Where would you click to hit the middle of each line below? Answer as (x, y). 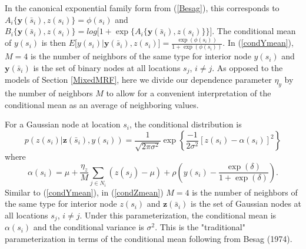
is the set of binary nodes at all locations (107, 68)
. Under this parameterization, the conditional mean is (178, 215)
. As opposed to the (247, 68)
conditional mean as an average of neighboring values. (102, 104)
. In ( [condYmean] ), (258, 43)
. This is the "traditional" (200, 227)
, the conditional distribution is (185, 124)
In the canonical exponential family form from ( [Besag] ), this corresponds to (142, 8)
